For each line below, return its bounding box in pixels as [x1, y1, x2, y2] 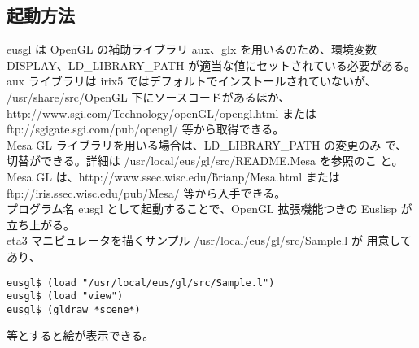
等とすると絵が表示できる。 [7, 327, 155, 344]
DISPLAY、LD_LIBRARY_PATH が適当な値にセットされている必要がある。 [7, 56, 416, 73]
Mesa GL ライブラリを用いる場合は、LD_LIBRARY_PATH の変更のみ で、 [7, 136, 408, 153]
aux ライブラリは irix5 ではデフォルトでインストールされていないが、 [7, 72, 377, 89]
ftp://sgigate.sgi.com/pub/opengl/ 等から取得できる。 [7, 120, 285, 137]
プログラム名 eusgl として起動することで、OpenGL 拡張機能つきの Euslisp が [7, 200, 412, 217]
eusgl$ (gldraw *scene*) [7, 303, 141, 315]
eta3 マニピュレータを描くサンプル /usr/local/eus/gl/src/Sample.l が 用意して [7, 232, 412, 249]
